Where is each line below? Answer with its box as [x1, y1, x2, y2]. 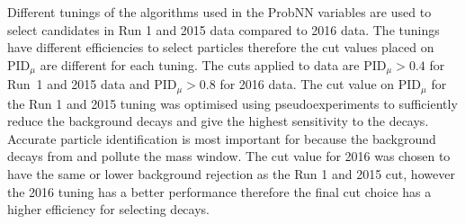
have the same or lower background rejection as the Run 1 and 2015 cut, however [7, 165, 455, 184]
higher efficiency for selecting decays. [7, 200, 210, 219]
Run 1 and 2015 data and [7, 75, 150, 94]
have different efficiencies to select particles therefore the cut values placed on [7, 38, 434, 57]
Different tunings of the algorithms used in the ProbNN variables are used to [7, 3, 432, 21]
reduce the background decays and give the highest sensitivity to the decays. [7, 112, 429, 130]
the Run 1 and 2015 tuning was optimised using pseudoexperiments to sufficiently [7, 94, 458, 112]
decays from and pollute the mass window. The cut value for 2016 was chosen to [7, 147, 451, 166]
